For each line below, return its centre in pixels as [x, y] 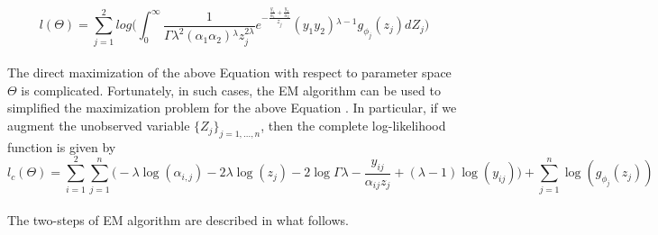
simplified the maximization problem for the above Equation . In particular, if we [232, 108]
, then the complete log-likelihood [353, 126]
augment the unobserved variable [99, 126]
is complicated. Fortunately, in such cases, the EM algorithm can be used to [231, 90]
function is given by [62, 146]
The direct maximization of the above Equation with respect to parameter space [229, 72]
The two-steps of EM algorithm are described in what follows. [178, 220]
